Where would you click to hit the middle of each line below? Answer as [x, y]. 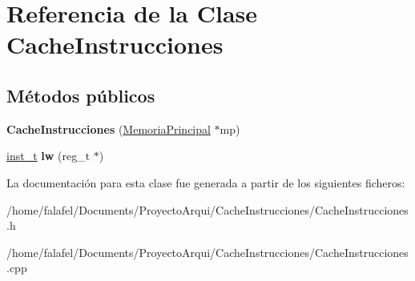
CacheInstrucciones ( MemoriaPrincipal [109, 128]
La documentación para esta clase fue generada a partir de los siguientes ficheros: [206, 182]
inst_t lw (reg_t [48, 156]
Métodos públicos [81, 95]
